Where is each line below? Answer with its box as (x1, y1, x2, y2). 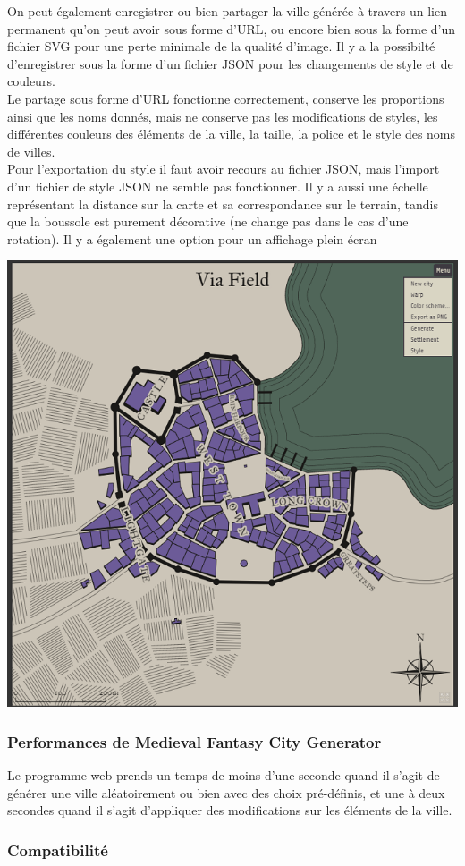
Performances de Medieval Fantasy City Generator (7, 730, 382, 752)
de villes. (7, 141, 55, 160)
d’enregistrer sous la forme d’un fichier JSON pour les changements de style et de (7, 54, 453, 72)
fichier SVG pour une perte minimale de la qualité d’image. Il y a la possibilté (7, 37, 435, 55)
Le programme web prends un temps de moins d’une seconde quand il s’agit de (7, 766, 440, 785)
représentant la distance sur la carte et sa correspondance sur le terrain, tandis (7, 194, 438, 213)
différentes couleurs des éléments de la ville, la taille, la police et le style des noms (7, 124, 456, 143)
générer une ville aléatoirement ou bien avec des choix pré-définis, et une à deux (7, 783, 445, 802)
